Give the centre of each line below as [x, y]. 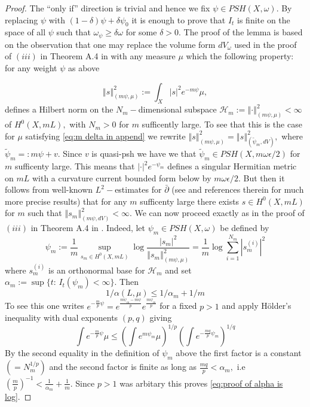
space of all [25, 32]
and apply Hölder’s [257, 306]
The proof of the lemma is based [243, 32]
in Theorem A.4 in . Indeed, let [88, 228]
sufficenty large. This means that [75, 166]
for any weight [31, 68]
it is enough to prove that [179, 19]
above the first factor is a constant [239, 353]
